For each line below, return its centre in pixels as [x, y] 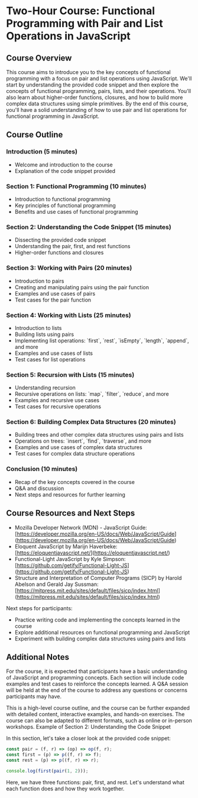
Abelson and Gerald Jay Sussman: [56, 584]
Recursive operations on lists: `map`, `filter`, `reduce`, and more [92, 394]
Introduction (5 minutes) [42, 152]
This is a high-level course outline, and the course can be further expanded [98, 708]
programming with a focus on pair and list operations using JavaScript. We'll [99, 78]
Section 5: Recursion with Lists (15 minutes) [70, 374]
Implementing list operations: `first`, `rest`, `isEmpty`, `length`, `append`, [102, 340]
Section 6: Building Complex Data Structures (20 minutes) [91, 422]
